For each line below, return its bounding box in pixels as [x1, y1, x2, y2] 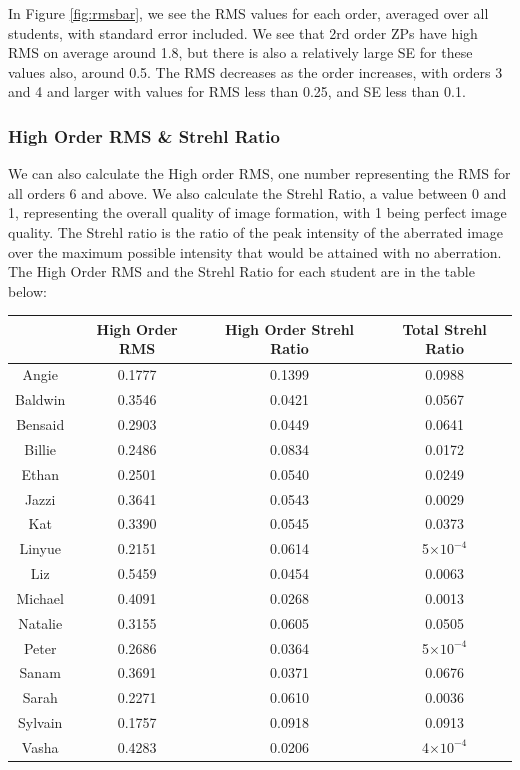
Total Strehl [402, 318, 487, 339]
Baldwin [15, 389, 66, 410]
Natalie [18, 612, 63, 633]
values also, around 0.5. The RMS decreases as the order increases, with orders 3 [8, 61, 503, 82]
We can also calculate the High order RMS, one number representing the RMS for [8, 163, 511, 184]
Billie [24, 438, 57, 459]
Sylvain [18, 712, 63, 733]
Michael [16, 587, 64, 608]
